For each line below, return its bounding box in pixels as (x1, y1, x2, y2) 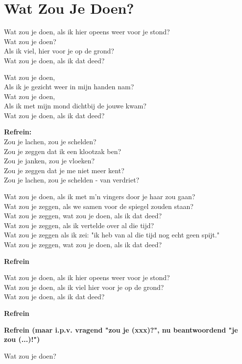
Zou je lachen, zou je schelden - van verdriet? (4, 175, 140, 185)
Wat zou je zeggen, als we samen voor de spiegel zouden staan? (4, 201, 194, 211)
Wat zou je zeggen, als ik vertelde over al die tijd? (4, 220, 154, 230)
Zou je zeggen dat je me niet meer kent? (4, 165, 124, 175)
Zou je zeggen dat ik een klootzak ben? (4, 146, 121, 156)
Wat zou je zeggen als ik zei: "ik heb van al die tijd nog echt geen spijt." (4, 230, 219, 240)
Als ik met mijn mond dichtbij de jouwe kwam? (4, 101, 146, 111)
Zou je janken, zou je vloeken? (4, 156, 95, 166)
